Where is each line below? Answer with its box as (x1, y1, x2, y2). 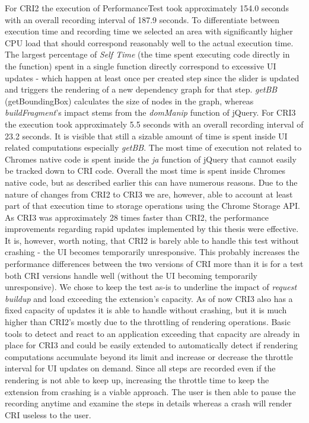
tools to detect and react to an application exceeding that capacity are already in (5, 327, 300, 339)
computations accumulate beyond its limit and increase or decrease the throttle (5, 350, 293, 362)
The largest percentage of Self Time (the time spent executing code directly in (5, 48, 290, 61)
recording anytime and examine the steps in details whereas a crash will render (5, 397, 292, 409)
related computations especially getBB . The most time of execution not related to (5, 141, 302, 154)
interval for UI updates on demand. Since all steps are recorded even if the (5, 362, 276, 374)
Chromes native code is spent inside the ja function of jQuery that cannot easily (5, 152, 297, 165)
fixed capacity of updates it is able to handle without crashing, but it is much (5, 304, 287, 316)
